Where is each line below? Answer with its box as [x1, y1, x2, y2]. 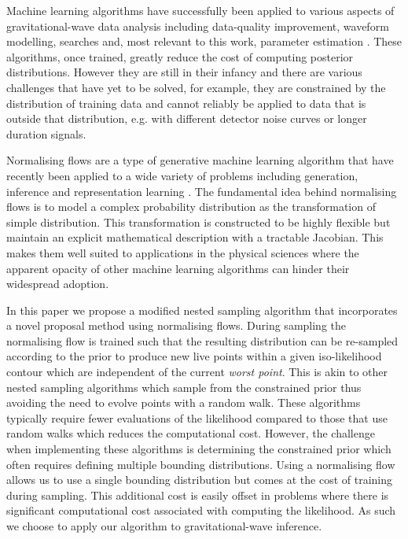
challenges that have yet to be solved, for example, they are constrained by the [6, 79, 386, 95]
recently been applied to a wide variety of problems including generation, [6, 167, 358, 183]
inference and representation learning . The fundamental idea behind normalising [6, 183, 397, 199]
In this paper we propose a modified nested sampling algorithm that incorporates [6, 301, 398, 318]
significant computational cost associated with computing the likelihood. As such [6, 502, 396, 519]
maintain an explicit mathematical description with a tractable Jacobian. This [6, 229, 384, 246]
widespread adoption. [6, 275, 109, 292]
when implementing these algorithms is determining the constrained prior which [6, 441, 391, 457]
